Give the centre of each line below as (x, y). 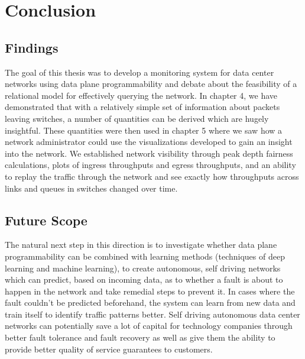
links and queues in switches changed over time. (91, 188)
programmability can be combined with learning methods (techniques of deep (145, 256)
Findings (32, 47)
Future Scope (46, 220)
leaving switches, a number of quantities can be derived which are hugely (137, 118)
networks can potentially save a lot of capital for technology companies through (149, 326)
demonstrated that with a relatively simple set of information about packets (142, 107)
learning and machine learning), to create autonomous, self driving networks (143, 268)
